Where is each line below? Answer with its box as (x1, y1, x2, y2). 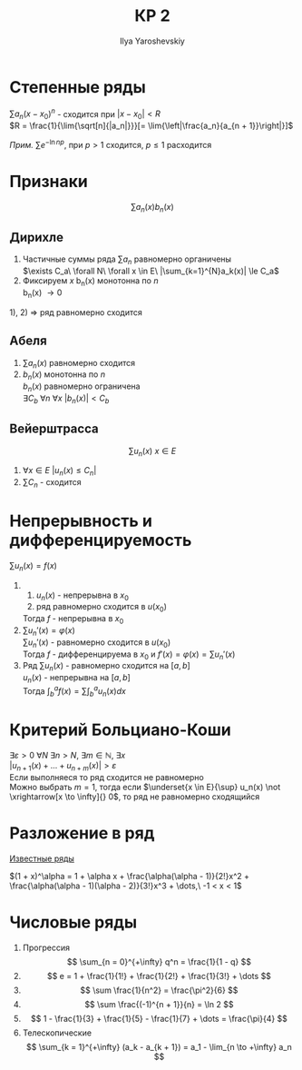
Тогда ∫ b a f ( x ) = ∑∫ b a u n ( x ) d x (22, 684, 127, 698)
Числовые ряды (9, 912, 138, 933)
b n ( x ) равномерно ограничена (22, 381, 141, 393)
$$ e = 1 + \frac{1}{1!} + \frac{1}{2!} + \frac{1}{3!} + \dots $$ (46, 971, 272, 982)
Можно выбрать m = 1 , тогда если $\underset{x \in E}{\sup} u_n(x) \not (9, 782, 281, 793)
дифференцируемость (9, 530, 192, 550)
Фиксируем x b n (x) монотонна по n (22, 275, 159, 288)
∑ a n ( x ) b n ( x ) (131, 201, 174, 214)
